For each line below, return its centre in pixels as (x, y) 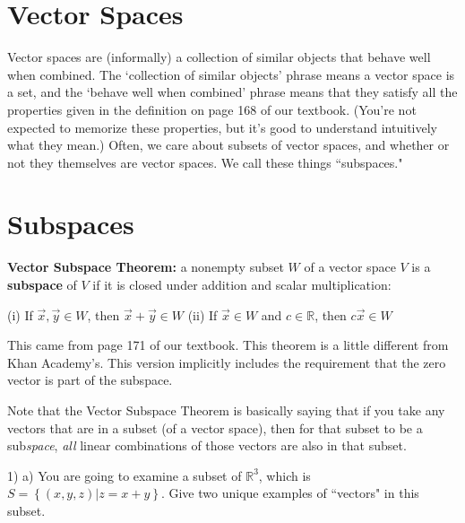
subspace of (42, 284)
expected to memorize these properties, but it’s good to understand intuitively (222, 127)
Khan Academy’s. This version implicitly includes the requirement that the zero (227, 362)
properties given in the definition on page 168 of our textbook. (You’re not (212, 109)
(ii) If (202, 314)
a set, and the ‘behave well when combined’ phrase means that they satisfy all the (232, 92)
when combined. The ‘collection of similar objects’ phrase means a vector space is (231, 74)
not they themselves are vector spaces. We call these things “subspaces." (205, 162)
